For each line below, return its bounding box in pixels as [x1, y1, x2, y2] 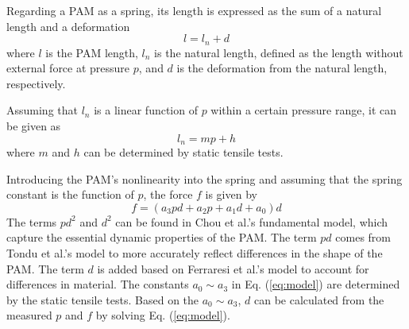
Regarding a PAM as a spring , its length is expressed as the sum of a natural [6, 2, 382, 18]
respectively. [6, 75, 66, 91]
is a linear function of [94, 102, 198, 118]
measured [6, 307, 52, 323]
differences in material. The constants [6, 276, 189, 292]
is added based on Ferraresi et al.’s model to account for [97, 260, 369, 277]
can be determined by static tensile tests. [83, 144, 284, 161]
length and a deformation [6, 17, 130, 34]
